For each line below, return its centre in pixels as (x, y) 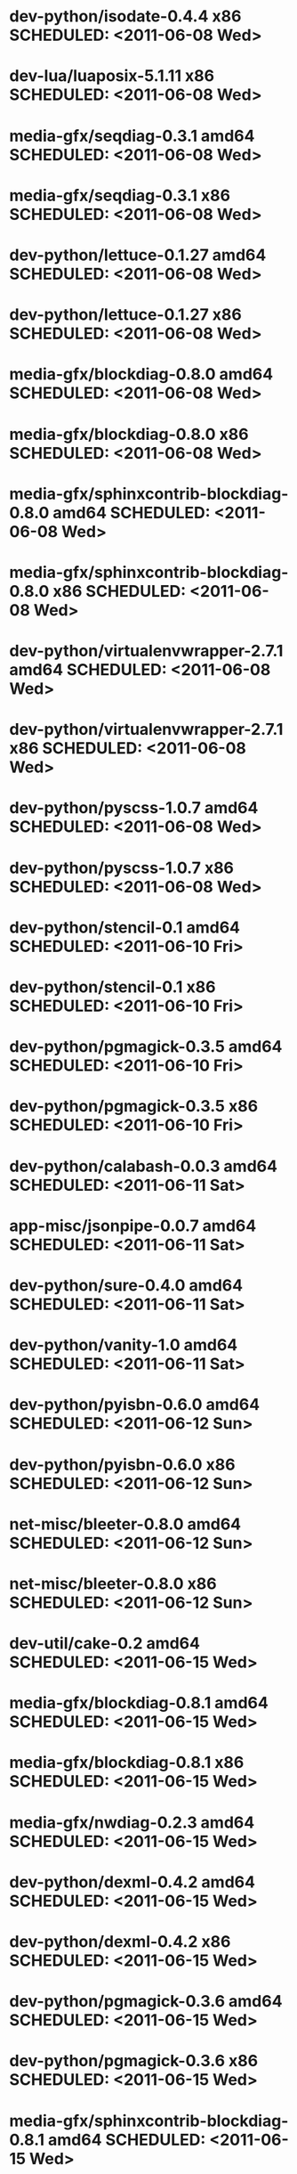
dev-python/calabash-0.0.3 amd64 (144, 1166)
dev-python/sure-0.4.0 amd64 (126, 1285)
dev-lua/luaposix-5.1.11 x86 (112, 76)
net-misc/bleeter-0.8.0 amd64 (125, 1524)
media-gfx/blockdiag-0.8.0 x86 (129, 434)
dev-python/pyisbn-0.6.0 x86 (122, 1465)
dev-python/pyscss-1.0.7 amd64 (134, 808)
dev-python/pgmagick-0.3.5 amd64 (146, 1047)
